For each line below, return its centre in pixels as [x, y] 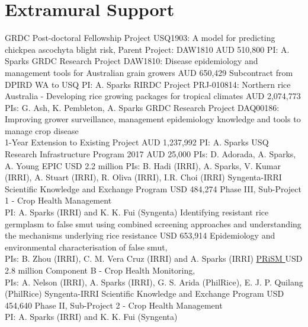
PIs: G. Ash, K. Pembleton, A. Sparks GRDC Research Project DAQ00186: [142, 107]
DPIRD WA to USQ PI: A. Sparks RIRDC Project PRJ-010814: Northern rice [148, 84]
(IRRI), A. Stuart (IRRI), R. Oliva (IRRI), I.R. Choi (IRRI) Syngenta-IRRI [143, 177]
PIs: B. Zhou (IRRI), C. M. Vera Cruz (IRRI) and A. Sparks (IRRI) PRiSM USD [154, 258]
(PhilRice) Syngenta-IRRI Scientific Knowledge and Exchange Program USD [145, 293]
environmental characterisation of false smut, [86, 247]
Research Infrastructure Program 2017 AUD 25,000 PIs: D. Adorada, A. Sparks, [150, 154]
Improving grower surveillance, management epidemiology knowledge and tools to [153, 119]
